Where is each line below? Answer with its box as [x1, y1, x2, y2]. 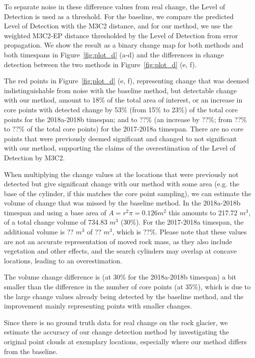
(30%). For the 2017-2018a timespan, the [120, 217, 244, 227]
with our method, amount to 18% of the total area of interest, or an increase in [4, 95, 243, 105]
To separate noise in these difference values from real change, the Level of [4, 1, 226, 11]
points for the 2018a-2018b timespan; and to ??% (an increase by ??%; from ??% [4, 114, 247, 124]
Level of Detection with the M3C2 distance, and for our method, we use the [4, 21, 232, 31]
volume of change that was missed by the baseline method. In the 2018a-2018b [4, 198, 241, 208]
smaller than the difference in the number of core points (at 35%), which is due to [4, 281, 251, 292]
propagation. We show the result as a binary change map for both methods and [4, 40, 244, 50]
